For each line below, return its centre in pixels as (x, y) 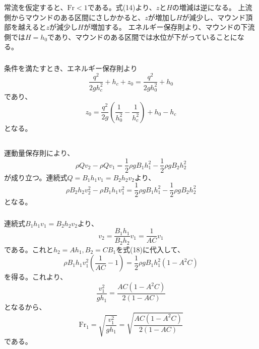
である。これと (29, 249)
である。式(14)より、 (122, 7)
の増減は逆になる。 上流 (212, 7)
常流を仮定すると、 (36, 7)
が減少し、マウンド (214, 17)
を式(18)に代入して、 (150, 249)
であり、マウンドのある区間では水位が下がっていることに (142, 37)
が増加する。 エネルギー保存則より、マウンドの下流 (169, 27)
